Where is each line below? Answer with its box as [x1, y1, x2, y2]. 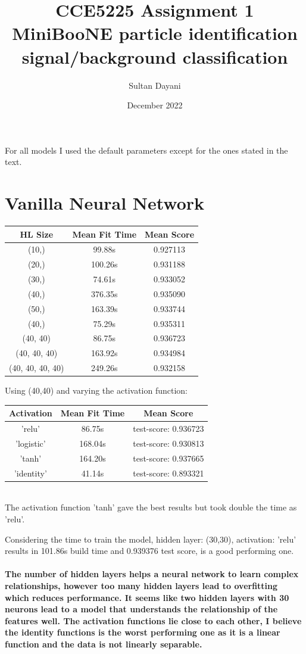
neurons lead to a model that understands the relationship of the [5, 603, 278, 615]
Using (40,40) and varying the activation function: [5, 384, 188, 397]
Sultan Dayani [129, 79, 181, 91]
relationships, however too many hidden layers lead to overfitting [5, 579, 278, 591]
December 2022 [127, 99, 183, 111]
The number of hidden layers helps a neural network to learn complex [5, 568, 299, 580]
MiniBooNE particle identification [12, 21, 298, 45]
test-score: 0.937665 [133, 451, 204, 464]
